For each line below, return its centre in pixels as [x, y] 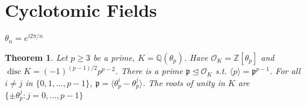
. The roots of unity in [184, 82]
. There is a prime [149, 71]
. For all [285, 71]
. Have [196, 57]
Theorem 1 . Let [36, 57]
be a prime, [114, 57]
